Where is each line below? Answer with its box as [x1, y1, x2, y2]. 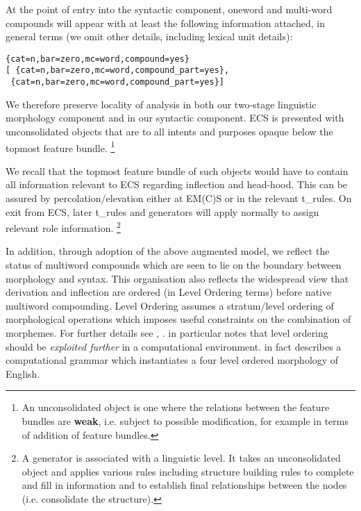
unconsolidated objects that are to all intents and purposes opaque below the [6, 124, 333, 138]
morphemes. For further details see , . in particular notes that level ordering [6, 325, 328, 340]
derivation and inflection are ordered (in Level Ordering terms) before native [6, 285, 332, 299]
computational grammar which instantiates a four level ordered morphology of [6, 353, 339, 367]
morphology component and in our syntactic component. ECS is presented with [6, 110, 344, 125]
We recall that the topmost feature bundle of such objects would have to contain [6, 163, 349, 178]
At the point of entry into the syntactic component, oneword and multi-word [6, 2, 333, 16]
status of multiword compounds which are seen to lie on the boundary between [6, 258, 342, 271]
